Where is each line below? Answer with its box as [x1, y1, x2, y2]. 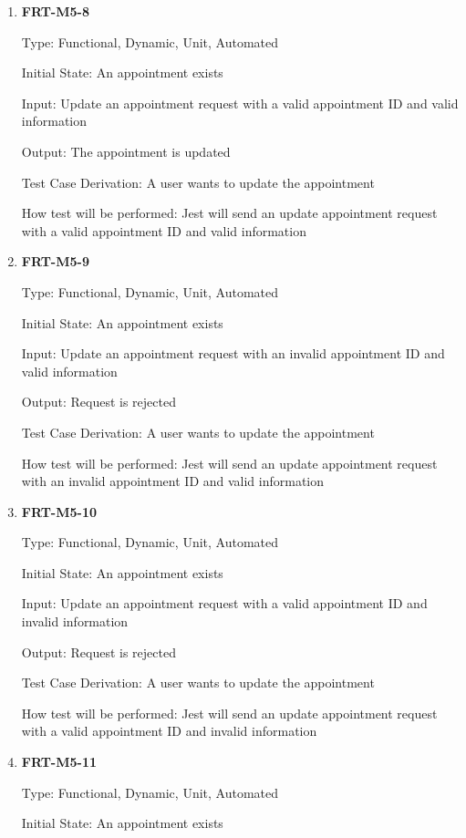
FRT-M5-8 [21, 2, 89, 20]
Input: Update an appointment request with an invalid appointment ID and [21, 344, 445, 363]
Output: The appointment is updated [21, 141, 231, 160]
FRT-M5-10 [21, 502, 98, 521]
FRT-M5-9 [21, 252, 89, 271]
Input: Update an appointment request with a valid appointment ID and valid [21, 93, 459, 112]
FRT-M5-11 [21, 752, 98, 771]
